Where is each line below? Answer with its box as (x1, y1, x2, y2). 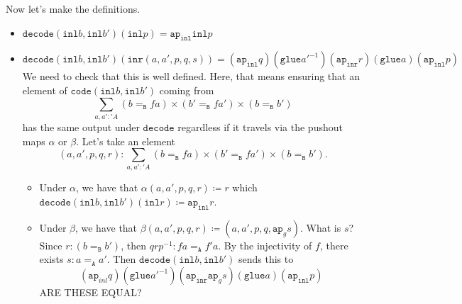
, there (319, 237, 348, 252)
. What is (299, 220, 341, 235)
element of (22, 82, 67, 97)
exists (39, 252, 64, 266)
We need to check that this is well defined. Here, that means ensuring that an (22, 69, 360, 84)
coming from (159, 82, 214, 97)
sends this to (238, 252, 294, 266)
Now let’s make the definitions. (6, 1, 141, 16)
